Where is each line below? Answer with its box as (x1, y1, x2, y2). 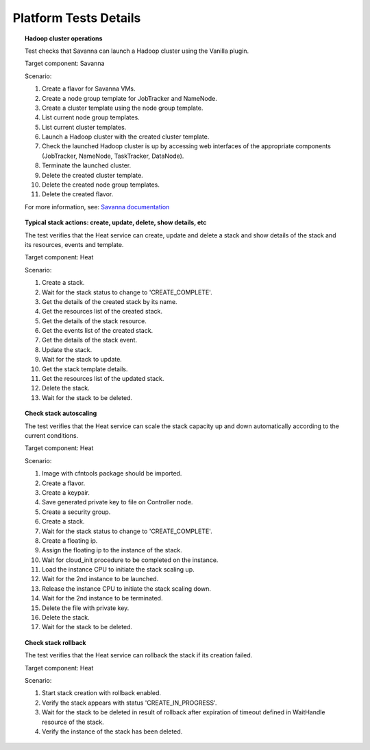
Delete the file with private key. (42, 604, 129, 612)
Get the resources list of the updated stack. (42, 375, 164, 383)
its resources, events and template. (25, 240, 124, 248)
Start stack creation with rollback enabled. (42, 689, 161, 697)
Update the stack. (42, 345, 92, 353)
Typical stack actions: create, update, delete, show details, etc (25, 218, 207, 226)
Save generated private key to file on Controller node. (42, 498, 193, 506)
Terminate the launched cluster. (42, 161, 132, 169)
